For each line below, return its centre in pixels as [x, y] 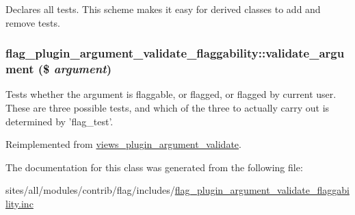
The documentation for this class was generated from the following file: [154, 167]
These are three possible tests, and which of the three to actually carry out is [168, 107]
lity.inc [19, 203]
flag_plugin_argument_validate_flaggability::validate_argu [175, 53]
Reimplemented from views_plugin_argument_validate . [123, 144]
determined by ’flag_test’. [60, 121]
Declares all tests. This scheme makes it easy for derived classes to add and [163, 9]
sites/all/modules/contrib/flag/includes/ [90, 190]
